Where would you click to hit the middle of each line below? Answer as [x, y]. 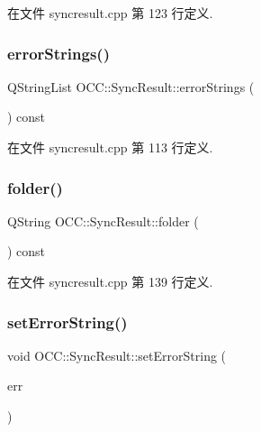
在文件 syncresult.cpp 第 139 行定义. [110, 281]
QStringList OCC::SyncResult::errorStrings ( [131, 86]
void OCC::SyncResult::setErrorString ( [117, 355]
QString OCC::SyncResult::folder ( [103, 221]
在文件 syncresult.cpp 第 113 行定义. [110, 147]
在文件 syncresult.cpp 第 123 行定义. [110, 13]
